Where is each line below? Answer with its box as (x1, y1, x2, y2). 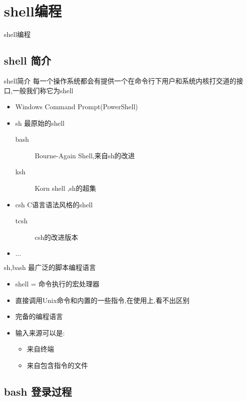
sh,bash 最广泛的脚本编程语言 (4, 262, 96, 272)
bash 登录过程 (4, 384, 72, 399)
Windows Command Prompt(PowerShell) (15, 101, 138, 112)
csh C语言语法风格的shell (15, 199, 93, 209)
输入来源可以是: (15, 327, 65, 337)
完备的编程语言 (15, 311, 63, 321)
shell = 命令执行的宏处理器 (15, 279, 100, 289)
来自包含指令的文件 (27, 360, 88, 370)
